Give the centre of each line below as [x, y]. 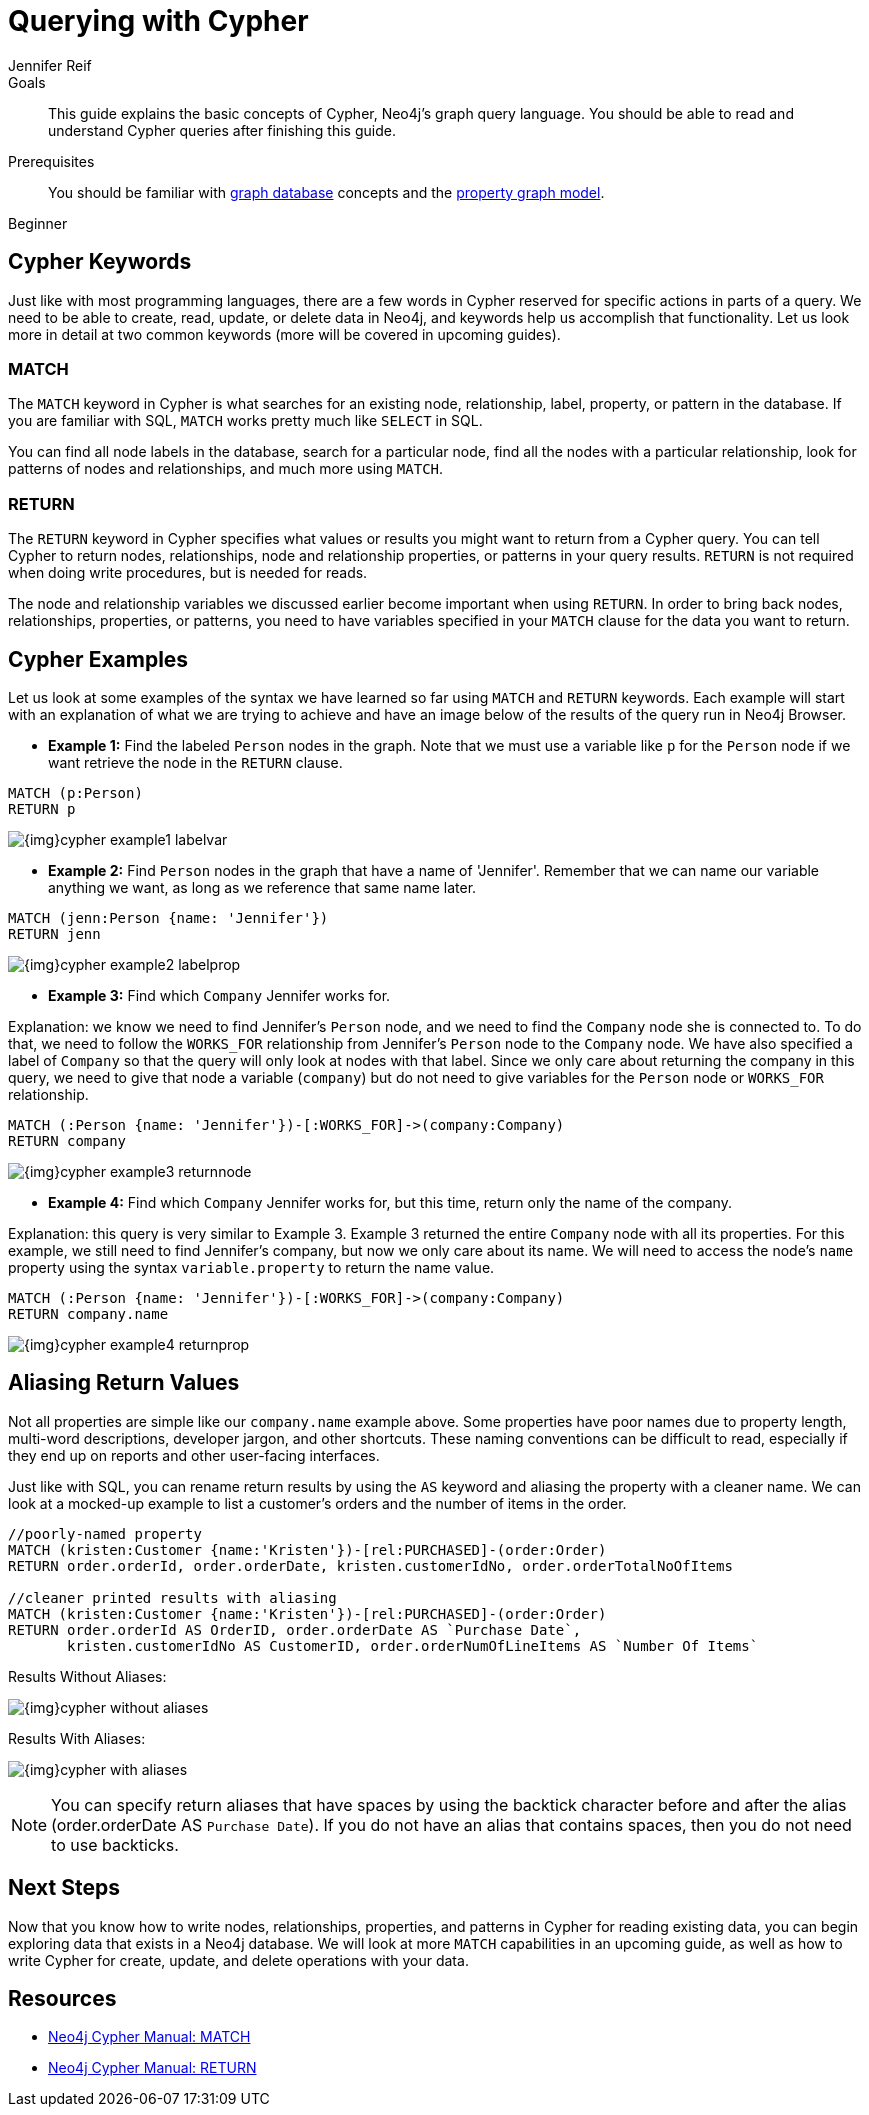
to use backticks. [115, 1844]
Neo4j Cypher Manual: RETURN [152, 2068]
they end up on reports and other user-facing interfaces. [194, 1455]
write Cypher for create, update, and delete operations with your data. [238, 1960]
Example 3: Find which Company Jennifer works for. [219, 995]
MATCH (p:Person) [75, 792]
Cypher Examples [98, 659]
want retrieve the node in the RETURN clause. [195, 762]
